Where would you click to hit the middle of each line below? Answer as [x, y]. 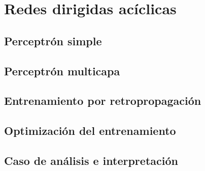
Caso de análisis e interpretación [91, 160]
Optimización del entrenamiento [90, 131]
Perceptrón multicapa [62, 70]
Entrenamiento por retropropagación [103, 101]
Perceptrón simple [53, 40]
